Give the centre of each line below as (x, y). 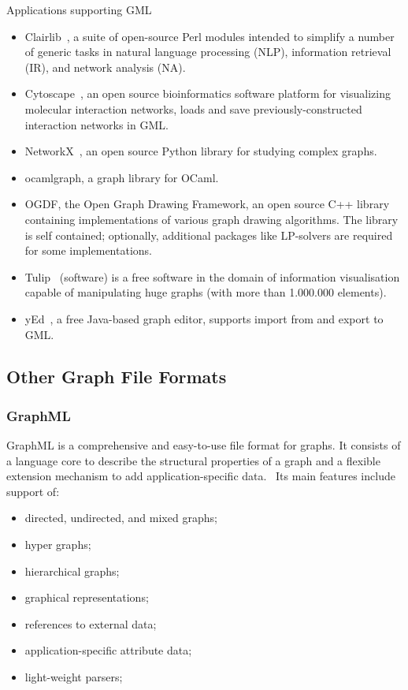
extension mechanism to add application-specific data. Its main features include (201, 476)
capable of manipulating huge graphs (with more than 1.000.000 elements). (206, 292)
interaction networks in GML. (96, 124)
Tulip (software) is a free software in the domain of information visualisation (212, 276)
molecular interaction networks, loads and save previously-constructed (193, 108)
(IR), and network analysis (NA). (105, 67)
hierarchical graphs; (72, 571)
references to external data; (91, 623)
